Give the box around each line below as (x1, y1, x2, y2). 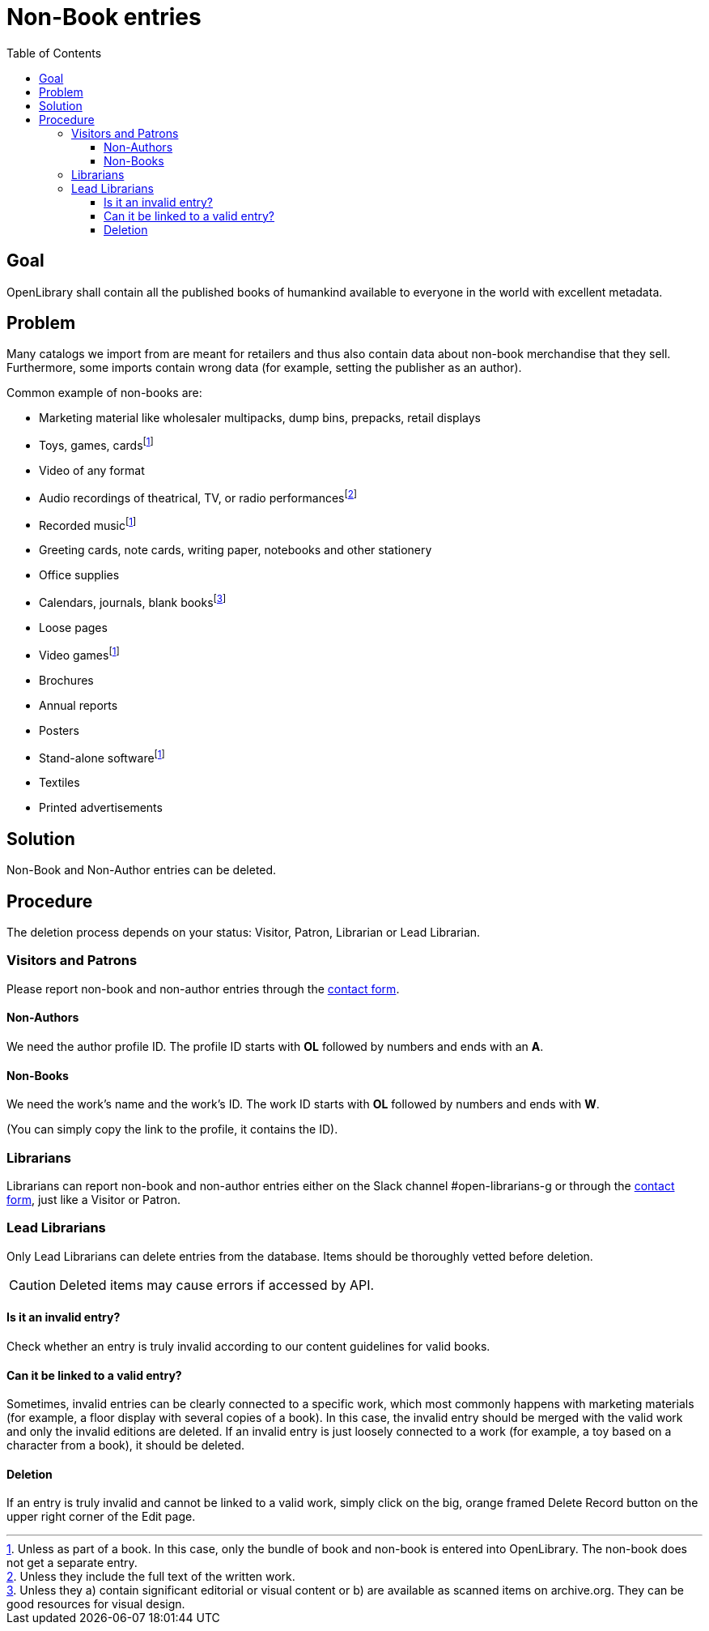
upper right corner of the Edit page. (6, 1509, 196, 1524)
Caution (9, 1276, 57, 1293)
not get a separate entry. (6, 1556, 138, 1570)
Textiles (39, 775, 80, 790)
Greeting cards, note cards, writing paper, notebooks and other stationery (39, 543, 432, 557)
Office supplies (39, 568, 120, 583)
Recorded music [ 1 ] (39, 515, 137, 532)
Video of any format (39, 463, 145, 478)
